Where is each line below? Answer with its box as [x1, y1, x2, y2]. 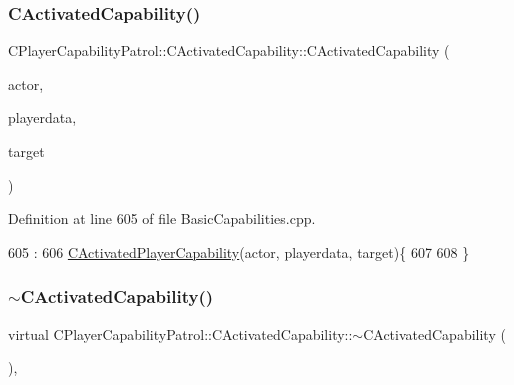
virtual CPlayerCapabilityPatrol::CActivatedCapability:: [8, 323, 353, 344]
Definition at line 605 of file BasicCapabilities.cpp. [8, 208, 316, 229]
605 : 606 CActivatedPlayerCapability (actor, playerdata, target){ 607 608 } [8, 241, 470, 262]
